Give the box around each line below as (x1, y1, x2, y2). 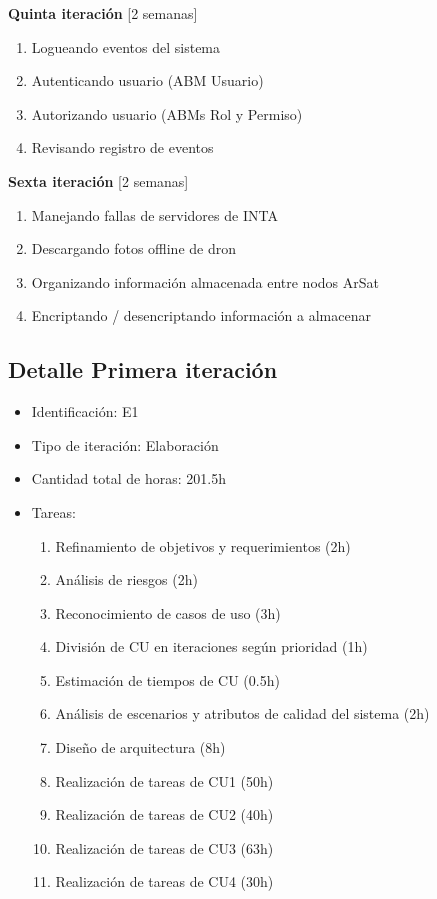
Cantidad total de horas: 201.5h (31, 468, 226, 489)
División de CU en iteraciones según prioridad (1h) (55, 636, 368, 657)
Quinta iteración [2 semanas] (8, 3, 198, 23)
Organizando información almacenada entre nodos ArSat (31, 271, 379, 292)
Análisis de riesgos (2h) (55, 569, 198, 590)
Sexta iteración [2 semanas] (8, 170, 189, 191)
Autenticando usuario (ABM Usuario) (31, 70, 264, 91)
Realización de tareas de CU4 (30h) (55, 871, 274, 892)
